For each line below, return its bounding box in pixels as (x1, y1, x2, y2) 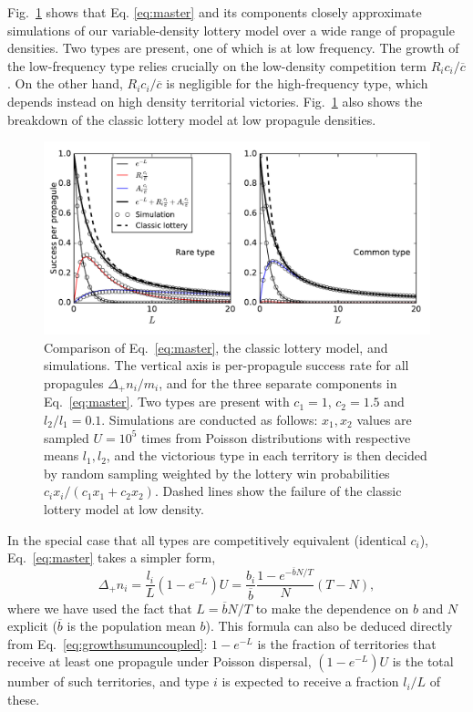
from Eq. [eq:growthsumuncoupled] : (7, 634, 208, 653)
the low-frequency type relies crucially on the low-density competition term (7, 56, 427, 75)
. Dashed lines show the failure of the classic (154, 481, 402, 500)
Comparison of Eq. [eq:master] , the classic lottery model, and (44, 337, 388, 356)
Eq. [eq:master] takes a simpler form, (7, 548, 216, 567)
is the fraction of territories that (257, 634, 437, 653)
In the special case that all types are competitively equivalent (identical (7, 530, 406, 549)
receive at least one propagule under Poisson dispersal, (7, 652, 312, 671)
